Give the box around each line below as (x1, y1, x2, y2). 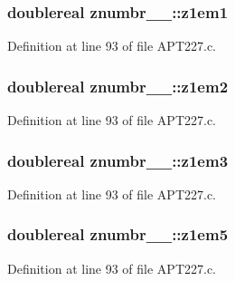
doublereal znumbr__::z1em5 (7, 223, 229, 246)
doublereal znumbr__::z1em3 (7, 149, 229, 171)
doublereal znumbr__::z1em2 (7, 74, 229, 97)
